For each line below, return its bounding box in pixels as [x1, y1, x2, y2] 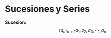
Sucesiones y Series [5, 3, 90, 15]
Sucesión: [5, 19, 27, 25]
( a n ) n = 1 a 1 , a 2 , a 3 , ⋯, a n [58, 27, 107, 34]
